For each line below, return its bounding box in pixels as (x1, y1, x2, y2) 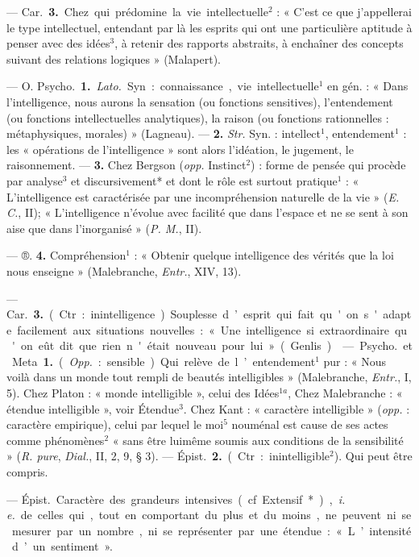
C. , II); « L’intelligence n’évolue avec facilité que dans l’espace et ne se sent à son (6, 204, 409, 221)
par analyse (6, 172, 63, 189)
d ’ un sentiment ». (11, 538, 113, 555)
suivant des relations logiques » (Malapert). (6, 50, 222, 67)
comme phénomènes (6, 431, 105, 448)
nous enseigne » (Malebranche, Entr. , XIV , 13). (6, 262, 242, 279)
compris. (6, 463, 48, 480)
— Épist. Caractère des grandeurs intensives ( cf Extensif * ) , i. (6, 490, 346, 507)
